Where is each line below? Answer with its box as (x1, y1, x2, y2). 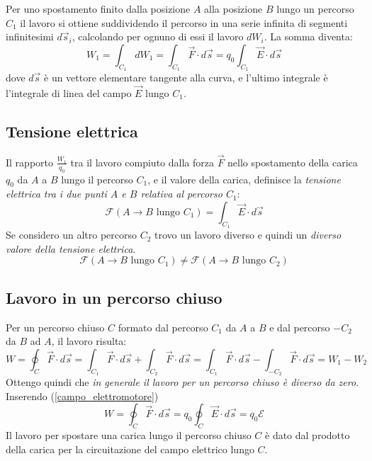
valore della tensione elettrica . (6, 241, 136, 256)
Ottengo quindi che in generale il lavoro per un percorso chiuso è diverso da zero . (6, 374, 359, 389)
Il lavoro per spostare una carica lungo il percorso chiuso (6, 427, 252, 442)
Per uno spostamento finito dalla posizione (6, 1, 191, 16)
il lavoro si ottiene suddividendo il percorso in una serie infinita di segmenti (20, 15, 348, 30)
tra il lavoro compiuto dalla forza (70, 154, 214, 169)
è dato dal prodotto (265, 427, 350, 442)
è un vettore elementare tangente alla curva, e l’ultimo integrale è (44, 69, 328, 84)
